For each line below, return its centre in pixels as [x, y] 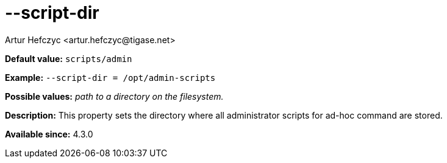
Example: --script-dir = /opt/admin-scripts [110, 77]
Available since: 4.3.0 [49, 134]
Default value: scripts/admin [69, 58]
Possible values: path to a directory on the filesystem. [114, 96]
